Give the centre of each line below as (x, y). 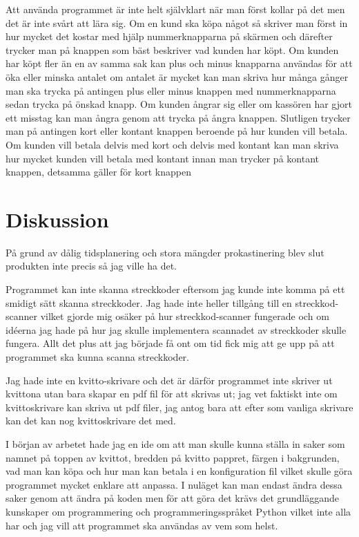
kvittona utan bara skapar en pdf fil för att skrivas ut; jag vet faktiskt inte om (172, 394)
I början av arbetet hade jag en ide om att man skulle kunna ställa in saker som (175, 443)
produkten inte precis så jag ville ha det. (91, 266)
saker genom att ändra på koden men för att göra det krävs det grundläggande (173, 498)
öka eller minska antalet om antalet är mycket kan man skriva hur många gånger (177, 76)
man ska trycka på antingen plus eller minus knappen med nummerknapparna (171, 90)
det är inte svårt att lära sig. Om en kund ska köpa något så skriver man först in (177, 22)
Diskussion (57, 219)
